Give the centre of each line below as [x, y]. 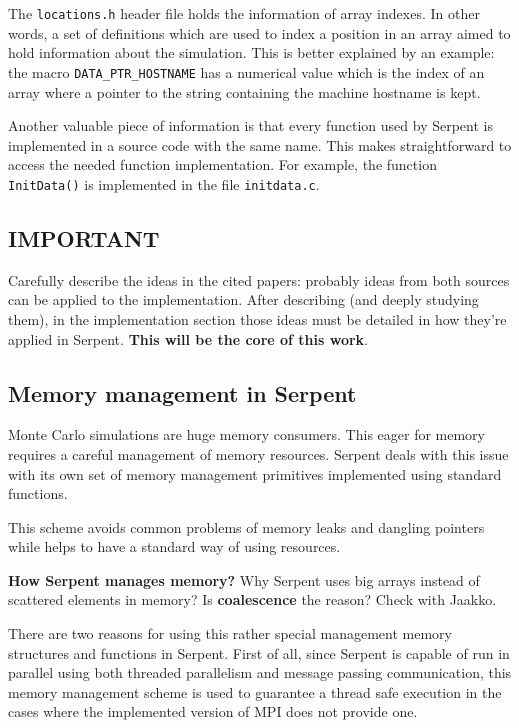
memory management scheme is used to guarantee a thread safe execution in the [255, 691]
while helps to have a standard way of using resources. [174, 546]
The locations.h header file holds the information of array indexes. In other [244, 13]
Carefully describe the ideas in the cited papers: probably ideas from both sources [259, 279]
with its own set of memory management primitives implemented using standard [255, 473]
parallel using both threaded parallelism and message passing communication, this [260, 672]
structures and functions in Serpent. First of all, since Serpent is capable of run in [259, 652]
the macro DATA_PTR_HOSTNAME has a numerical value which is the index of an [246, 71]
